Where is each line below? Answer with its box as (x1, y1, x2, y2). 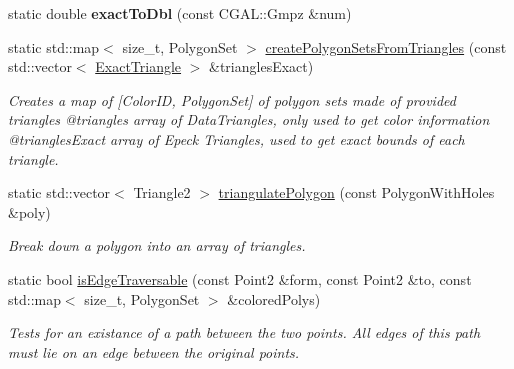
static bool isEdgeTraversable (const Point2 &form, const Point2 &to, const (8, 268, 472, 289)
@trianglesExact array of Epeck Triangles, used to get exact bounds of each (8, 128, 465, 149)
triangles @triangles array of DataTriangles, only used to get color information (8, 109, 490, 130)
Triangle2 (133, 182, 191, 203)
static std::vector (8, 182, 111, 203)
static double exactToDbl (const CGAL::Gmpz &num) (8, 3, 352, 23)
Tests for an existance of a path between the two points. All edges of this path (8, 322, 481, 343)
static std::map (8, 36, 100, 57)
